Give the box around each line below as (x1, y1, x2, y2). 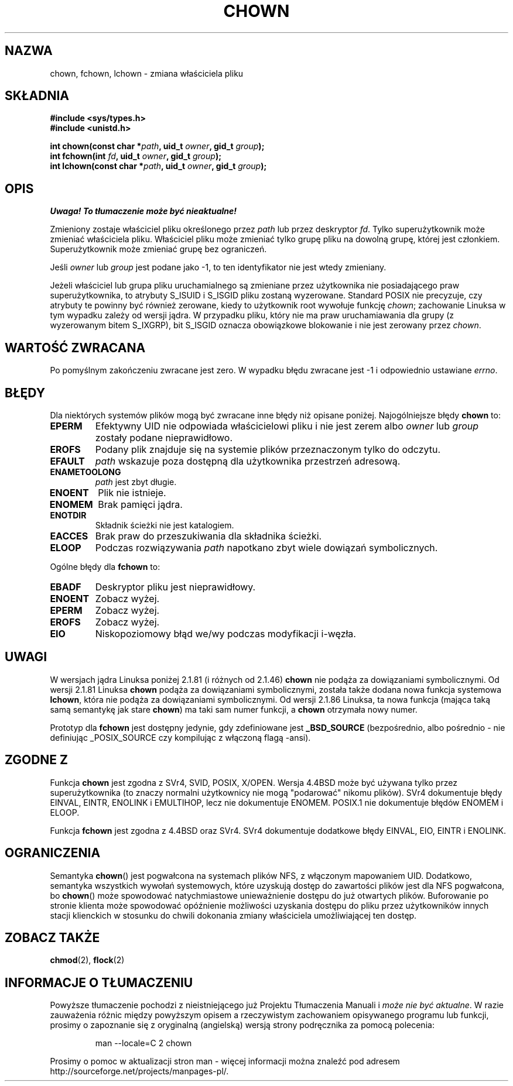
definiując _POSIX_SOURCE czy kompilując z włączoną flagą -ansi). (50, 732, 311, 743)
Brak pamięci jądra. (98, 498, 183, 510)
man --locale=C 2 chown (95, 1038, 192, 1049)
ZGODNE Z (5, 752, 69, 768)
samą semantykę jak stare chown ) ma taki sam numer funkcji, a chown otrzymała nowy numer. (50, 704, 418, 714)
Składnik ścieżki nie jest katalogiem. (95, 520, 234, 530)
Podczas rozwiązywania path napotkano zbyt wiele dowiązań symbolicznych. (95, 541, 438, 554)
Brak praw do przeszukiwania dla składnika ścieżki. (95, 530, 322, 542)
